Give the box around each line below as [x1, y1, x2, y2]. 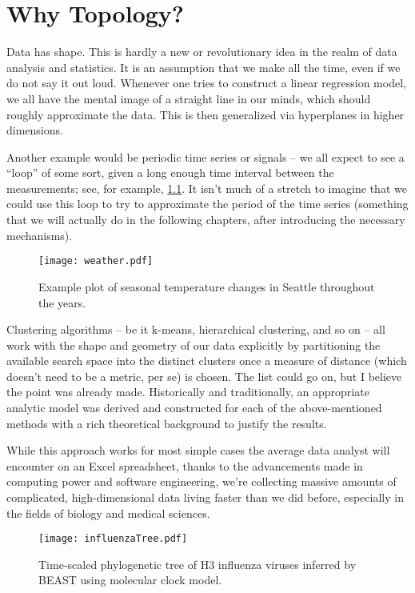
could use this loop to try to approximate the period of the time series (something [6, 195, 409, 212]
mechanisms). [6, 226, 73, 243]
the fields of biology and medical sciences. [6, 504, 210, 521]
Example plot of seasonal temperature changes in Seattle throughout [38, 278, 375, 294]
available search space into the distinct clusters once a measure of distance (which [6, 352, 407, 369]
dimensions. [6, 122, 63, 138]
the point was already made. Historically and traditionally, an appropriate [6, 383, 369, 400]
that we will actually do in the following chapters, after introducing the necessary [6, 211, 405, 228]
